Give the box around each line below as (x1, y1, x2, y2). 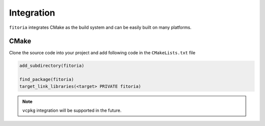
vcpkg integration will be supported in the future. (22, 107, 122, 113)
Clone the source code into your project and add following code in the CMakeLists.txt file (9, 50, 196, 56)
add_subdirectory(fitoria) (19, 63, 84, 68)
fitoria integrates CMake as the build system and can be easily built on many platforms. (9, 24, 191, 30)
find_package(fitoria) (19, 77, 74, 83)
